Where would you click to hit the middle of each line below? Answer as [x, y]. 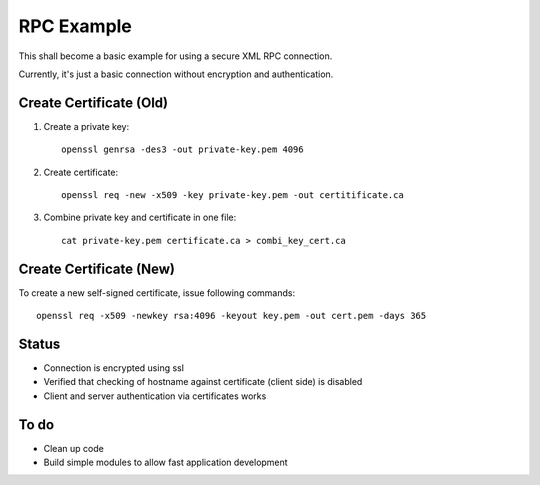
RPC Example [75, 26]
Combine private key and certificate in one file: [140, 217]
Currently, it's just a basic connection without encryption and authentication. [176, 74]
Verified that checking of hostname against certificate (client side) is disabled [203, 382]
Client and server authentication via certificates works [155, 396]
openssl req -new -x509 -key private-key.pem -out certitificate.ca [232, 195]
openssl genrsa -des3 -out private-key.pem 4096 [182, 149]
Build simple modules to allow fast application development [166, 462]
